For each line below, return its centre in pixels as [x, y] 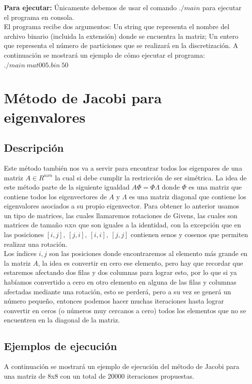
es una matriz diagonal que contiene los [188, 196]
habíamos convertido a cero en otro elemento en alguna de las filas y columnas [120, 282]
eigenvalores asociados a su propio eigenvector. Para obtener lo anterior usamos [122, 206]
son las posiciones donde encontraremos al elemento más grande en [148, 253]
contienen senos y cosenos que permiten [189, 234]
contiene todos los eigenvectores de [55, 196]
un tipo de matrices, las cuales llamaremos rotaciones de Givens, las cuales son [121, 215]
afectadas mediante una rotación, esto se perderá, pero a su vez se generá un [118, 291]
